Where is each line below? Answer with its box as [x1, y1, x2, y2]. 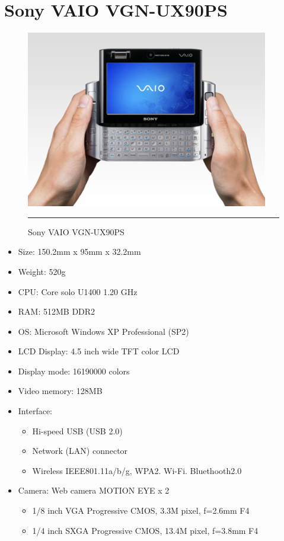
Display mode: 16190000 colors [18, 364, 130, 377]
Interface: [18, 405, 53, 417]
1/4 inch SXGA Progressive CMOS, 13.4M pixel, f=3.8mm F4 [32, 524, 259, 536]
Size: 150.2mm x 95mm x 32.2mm [18, 245, 141, 258]
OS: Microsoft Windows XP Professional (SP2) [18, 325, 189, 337]
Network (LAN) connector [32, 444, 128, 457]
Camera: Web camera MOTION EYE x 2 [18, 484, 170, 497]
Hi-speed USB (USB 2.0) [32, 424, 123, 437]
